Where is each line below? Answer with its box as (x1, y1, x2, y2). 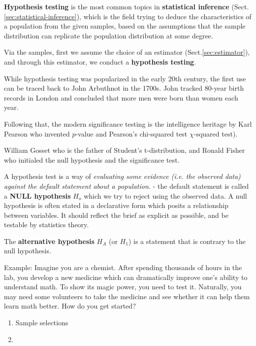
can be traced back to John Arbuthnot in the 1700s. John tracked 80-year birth (4, 83, 244, 93)
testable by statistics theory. (4, 219, 89, 230)
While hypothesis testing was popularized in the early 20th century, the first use (4, 73, 246, 83)
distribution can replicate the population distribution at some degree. (4, 30, 213, 40)
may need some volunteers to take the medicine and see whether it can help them (4, 291, 250, 301)
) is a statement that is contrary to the (128, 236, 246, 246)
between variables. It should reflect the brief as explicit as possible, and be (4, 209, 228, 220)
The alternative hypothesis (4, 236, 95, 246)
